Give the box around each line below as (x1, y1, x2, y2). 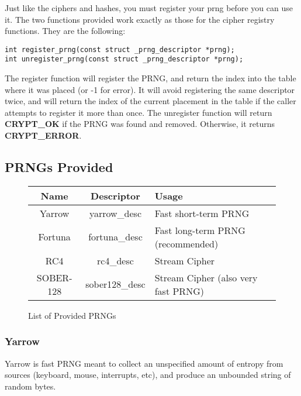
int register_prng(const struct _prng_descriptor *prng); (5, 45, 235, 54)
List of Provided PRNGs (28, 309, 116, 321)
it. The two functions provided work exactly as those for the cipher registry (5, 13, 275, 25)
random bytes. (5, 380, 56, 392)
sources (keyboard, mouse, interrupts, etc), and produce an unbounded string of (5, 369, 291, 381)
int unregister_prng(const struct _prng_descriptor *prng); (5, 55, 244, 64)
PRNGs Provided (5, 158, 113, 176)
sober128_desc (85, 277, 146, 291)
